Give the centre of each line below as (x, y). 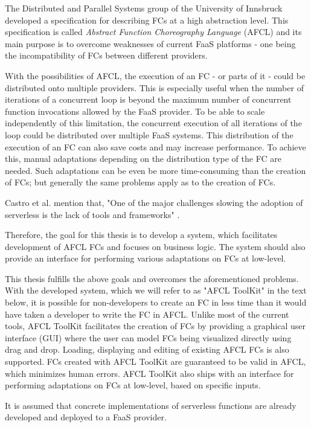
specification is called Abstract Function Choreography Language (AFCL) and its (153, 32)
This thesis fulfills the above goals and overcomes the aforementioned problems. (152, 278)
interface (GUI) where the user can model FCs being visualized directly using (148, 337)
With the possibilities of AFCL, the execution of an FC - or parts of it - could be (155, 75)
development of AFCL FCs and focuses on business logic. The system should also (155, 246)
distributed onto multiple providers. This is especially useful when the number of (154, 87)
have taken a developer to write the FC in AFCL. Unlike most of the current (147, 314)
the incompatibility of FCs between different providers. (106, 55)
